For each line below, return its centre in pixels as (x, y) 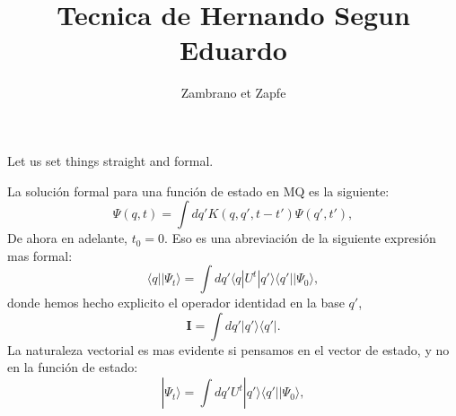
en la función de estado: (73, 367)
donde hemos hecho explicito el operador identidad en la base (176, 303)
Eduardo (233, 50)
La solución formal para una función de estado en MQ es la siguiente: (198, 191)
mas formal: (40, 255)
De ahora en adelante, (68, 238)
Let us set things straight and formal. (110, 160)
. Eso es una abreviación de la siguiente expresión (300, 238)
